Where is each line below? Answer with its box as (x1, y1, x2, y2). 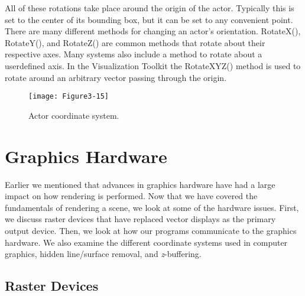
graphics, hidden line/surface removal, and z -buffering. (5, 248, 202, 260)
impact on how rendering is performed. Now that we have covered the (5, 190, 258, 202)
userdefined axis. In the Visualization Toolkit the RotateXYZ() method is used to (5, 59, 301, 71)
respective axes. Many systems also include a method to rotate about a (5, 48, 262, 60)
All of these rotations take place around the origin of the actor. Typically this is (5, 2, 294, 14)
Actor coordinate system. (28, 109, 119, 121)
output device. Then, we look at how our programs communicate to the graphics (5, 224, 297, 236)
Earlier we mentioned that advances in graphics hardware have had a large (5, 178, 275, 190)
